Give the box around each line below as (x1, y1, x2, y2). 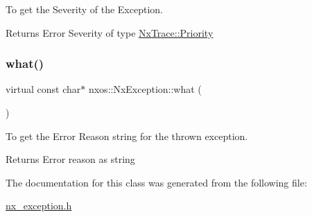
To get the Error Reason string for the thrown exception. (6, 128, 248, 143)
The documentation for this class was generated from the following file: (6, 175, 307, 189)
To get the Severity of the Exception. (6, 2, 163, 16)
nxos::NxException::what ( (88, 82, 202, 96)
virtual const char (6, 82, 81, 96)
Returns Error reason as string (6, 152, 135, 166)
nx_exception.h (6, 198, 72, 213)
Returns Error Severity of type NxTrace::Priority (6, 25, 214, 40)
